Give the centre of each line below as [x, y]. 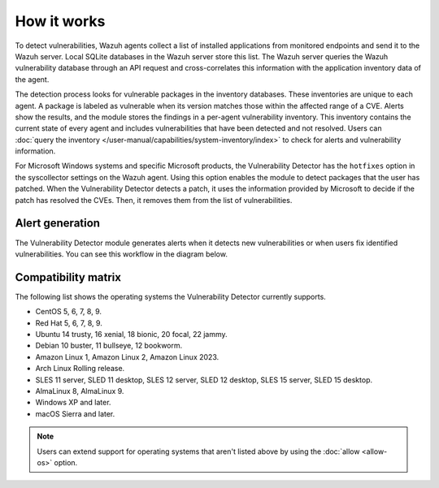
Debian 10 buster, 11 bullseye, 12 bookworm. [109, 346]
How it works [60, 21]
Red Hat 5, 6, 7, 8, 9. [69, 323]
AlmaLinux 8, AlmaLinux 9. [80, 391]
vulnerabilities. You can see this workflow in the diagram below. [121, 254]
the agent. [32, 79]
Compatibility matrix [68, 277]
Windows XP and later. [73, 403]
